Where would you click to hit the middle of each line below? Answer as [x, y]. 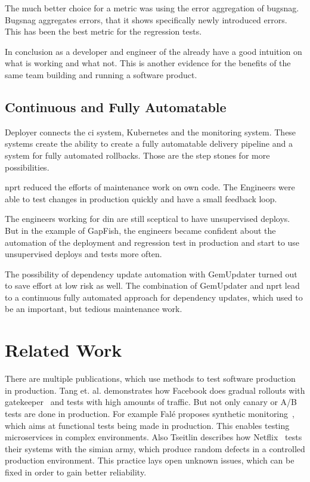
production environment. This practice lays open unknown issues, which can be [150, 460]
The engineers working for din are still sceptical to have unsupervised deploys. [148, 219]
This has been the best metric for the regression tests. [103, 31]
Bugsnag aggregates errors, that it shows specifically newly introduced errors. [146, 19]
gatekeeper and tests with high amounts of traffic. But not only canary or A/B [151, 402]
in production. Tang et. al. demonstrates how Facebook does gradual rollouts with [155, 390]
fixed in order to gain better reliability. [76, 472]
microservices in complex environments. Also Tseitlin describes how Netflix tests [154, 437]
